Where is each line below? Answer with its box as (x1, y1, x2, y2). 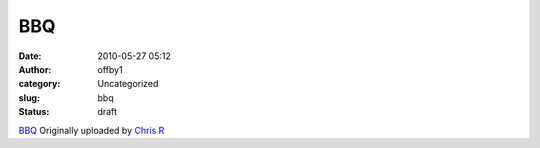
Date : (18, 50, 42, 62)
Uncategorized (97, 78, 159, 90)
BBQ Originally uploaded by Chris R (18, 124, 165, 136)
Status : (18, 106, 50, 118)
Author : (18, 63, 52, 75)
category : (18, 78, 61, 90)
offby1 (97, 63, 124, 75)
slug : (18, 91, 40, 104)
